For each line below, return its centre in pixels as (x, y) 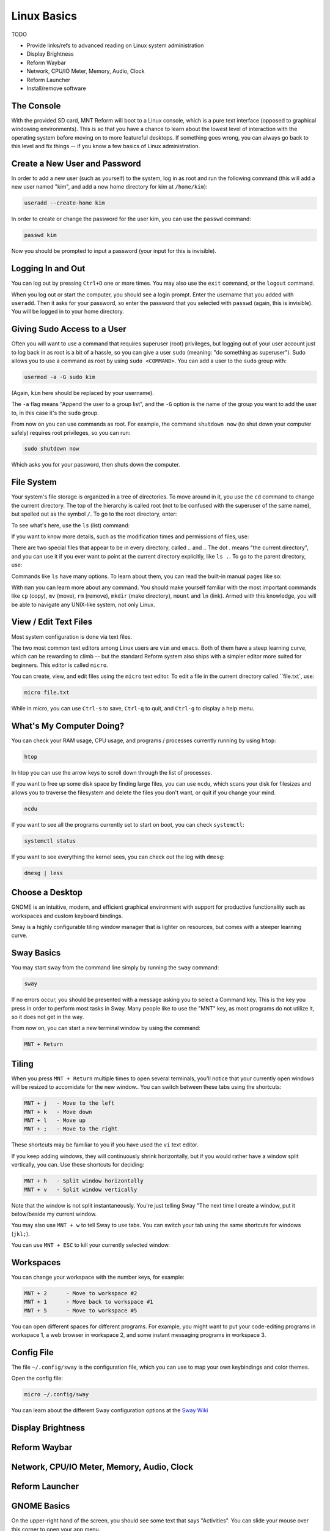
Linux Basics (44, 16)
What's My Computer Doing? (68, 726)
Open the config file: (37, 1379)
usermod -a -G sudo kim (60, 377)
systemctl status (50, 841)
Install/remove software (56, 88)
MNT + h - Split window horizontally (84, 1181)
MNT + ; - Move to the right (71, 1129)
